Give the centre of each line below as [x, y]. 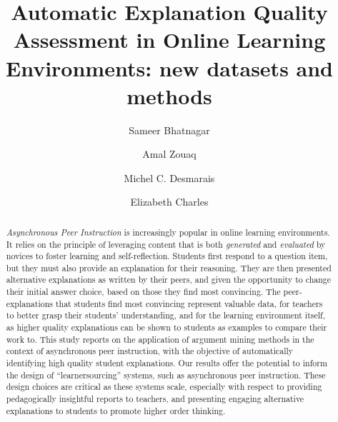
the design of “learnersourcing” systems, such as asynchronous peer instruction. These [166, 375]
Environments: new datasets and [169, 67]
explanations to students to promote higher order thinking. [116, 410]
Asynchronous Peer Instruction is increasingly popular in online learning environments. [168, 232]
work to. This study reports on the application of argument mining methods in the [160, 339]
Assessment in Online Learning [169, 40]
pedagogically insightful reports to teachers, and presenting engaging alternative [155, 399]
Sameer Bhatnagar [169, 130]
